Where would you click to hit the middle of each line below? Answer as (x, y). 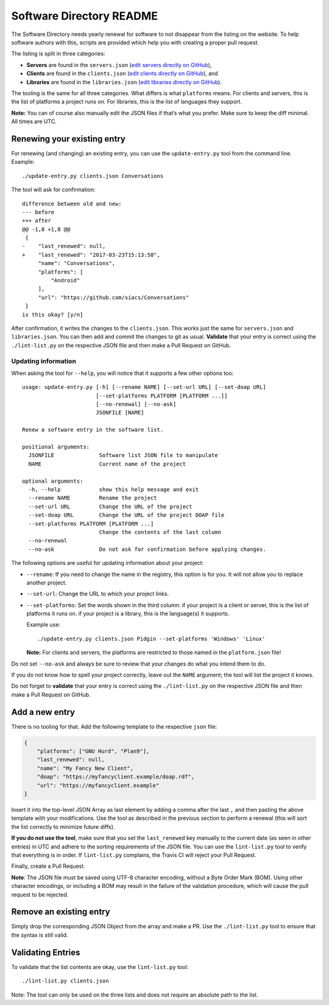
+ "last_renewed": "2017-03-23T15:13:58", (91, 255)
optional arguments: (53, 481)
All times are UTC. (34, 121)
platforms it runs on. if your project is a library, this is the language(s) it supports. (128, 614)
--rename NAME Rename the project (93, 498)
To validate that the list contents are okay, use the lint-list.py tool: (100, 967)
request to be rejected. (40, 894)
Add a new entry (43, 712)
